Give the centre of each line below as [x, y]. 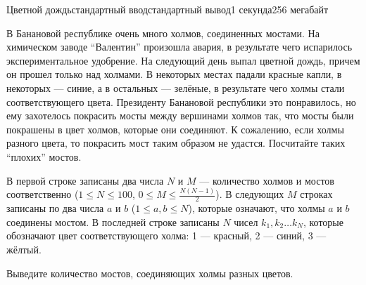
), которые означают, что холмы [257, 208]
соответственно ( [43, 194]
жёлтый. [24, 250]
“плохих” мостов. [44, 156]
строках [316, 194]
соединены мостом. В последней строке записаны [113, 221]
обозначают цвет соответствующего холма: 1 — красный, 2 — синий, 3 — [166, 236]
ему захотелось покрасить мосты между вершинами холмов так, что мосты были [180, 115]
